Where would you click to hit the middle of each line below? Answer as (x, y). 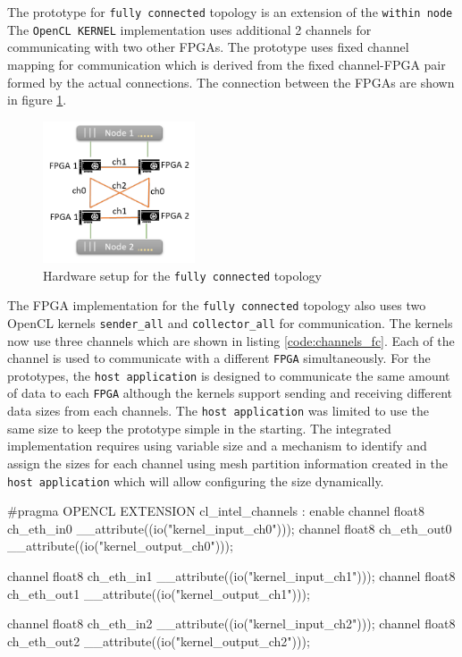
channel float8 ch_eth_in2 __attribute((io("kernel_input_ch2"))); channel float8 (231, 623)
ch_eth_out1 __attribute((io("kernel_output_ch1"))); (159, 593)
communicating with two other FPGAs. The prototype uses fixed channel (208, 47)
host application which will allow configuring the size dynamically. (196, 480)
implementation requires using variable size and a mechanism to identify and (217, 446)
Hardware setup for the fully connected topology (182, 275)
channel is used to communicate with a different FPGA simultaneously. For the (219, 358)
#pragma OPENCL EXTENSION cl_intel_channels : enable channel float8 (216, 511)
